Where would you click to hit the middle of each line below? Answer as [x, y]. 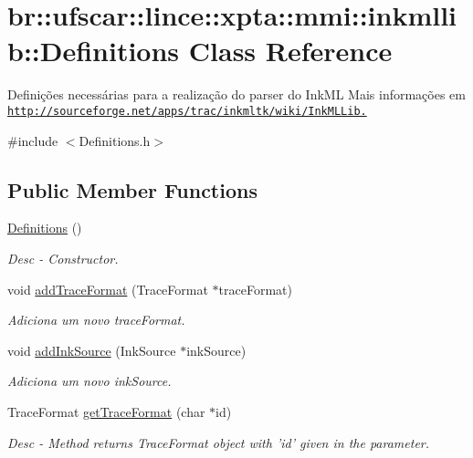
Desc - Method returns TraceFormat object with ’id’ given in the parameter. [219, 442]
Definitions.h [115, 140]
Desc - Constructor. [63, 258]
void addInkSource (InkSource [92, 350]
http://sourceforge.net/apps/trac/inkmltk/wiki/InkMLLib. [187, 111]
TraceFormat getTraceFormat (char [106, 411]
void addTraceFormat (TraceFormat [108, 289]
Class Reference [290, 51]
